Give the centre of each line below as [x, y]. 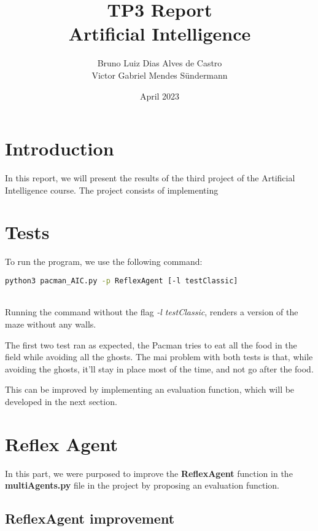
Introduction [60, 148]
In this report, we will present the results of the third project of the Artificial [150, 178]
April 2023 [160, 96]
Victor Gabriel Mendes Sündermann [160, 75]
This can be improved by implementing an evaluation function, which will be [150, 389]
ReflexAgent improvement [90, 518]
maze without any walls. [51, 324]
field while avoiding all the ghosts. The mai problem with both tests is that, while [159, 357]
